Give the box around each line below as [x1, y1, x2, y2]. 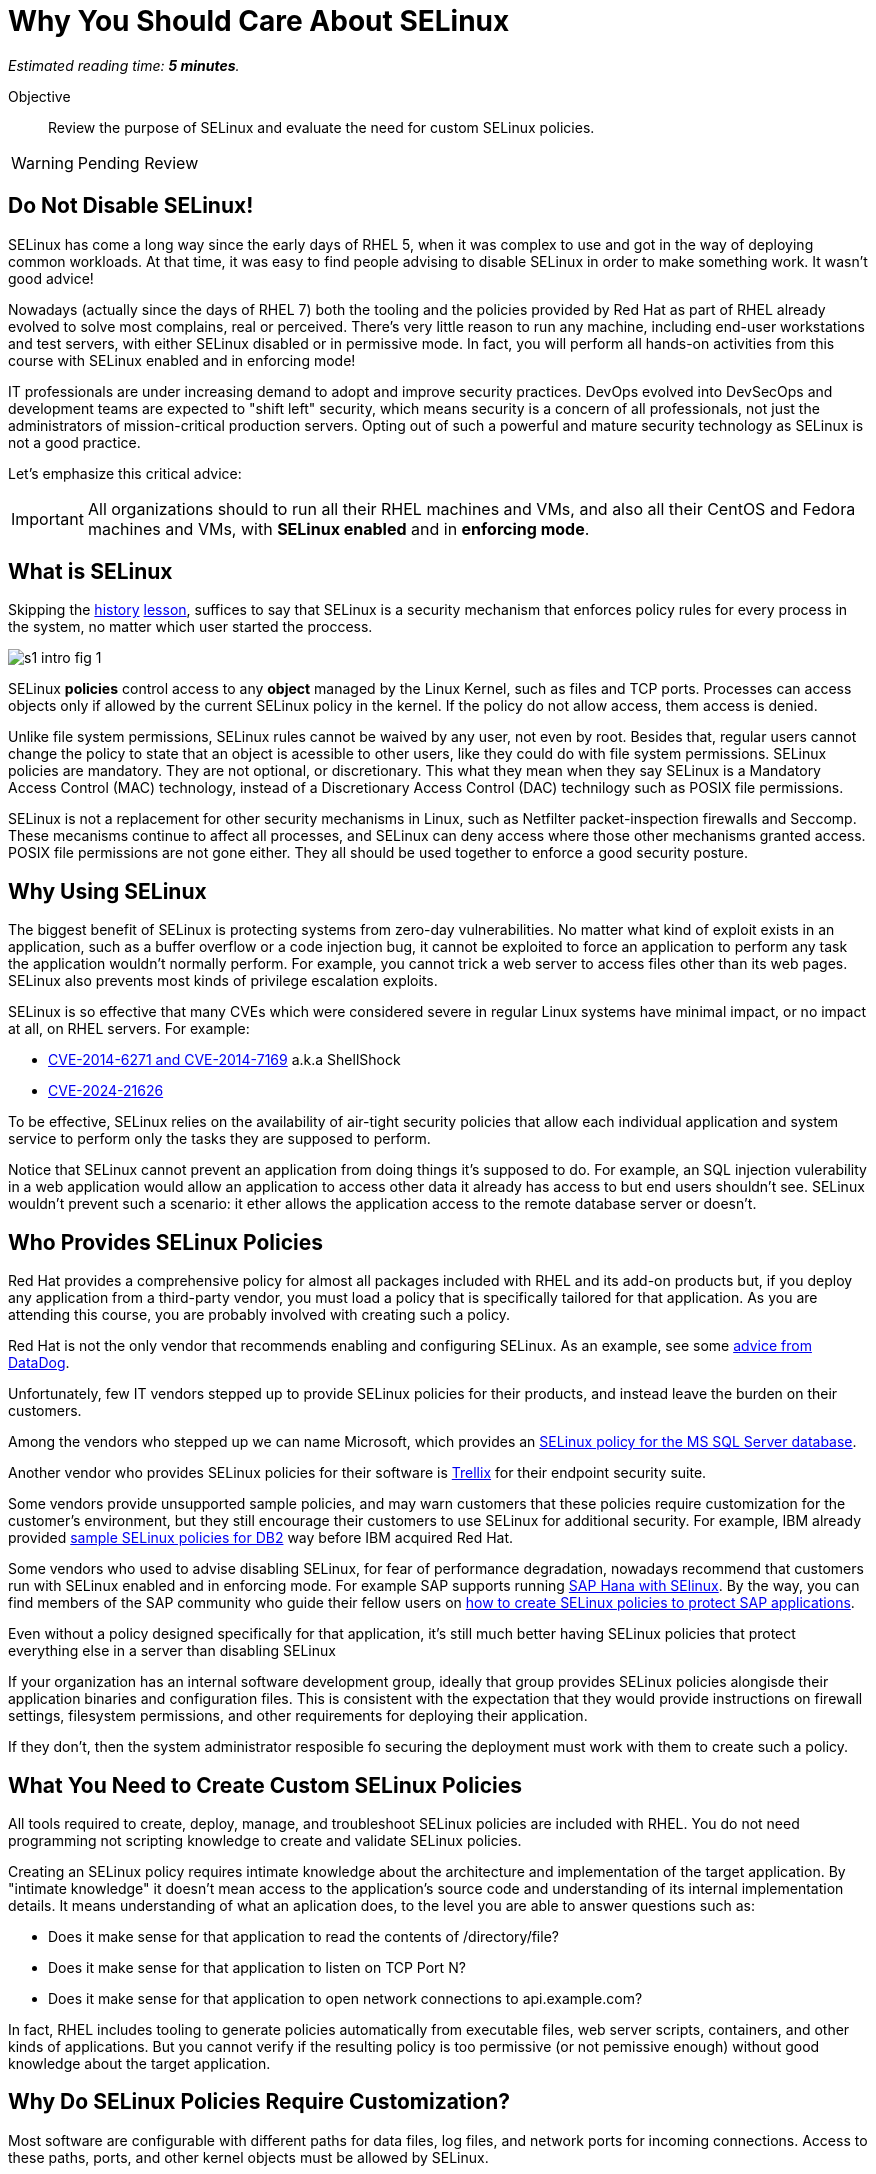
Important [11, 508, 84, 529]
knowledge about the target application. [8, 2054, 271, 2072]
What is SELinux [8, 559, 173, 585]
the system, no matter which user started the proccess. [8, 618, 373, 636]
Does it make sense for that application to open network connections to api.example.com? [48, 1989, 643, 2007]
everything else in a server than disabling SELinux [8, 1642, 336, 1660]
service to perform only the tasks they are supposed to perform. [8, 1130, 431, 1148]
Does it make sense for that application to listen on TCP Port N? [48, 1958, 466, 1976]
